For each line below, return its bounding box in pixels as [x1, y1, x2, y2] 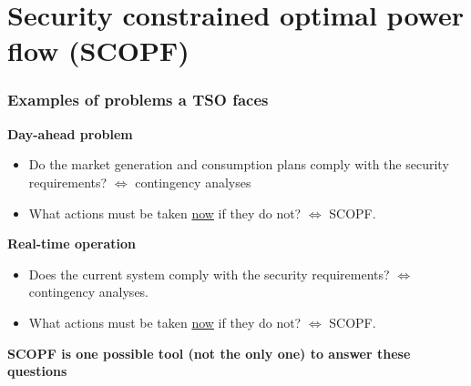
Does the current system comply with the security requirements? [28, 264, 390, 283]
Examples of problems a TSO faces [7, 88, 269, 111]
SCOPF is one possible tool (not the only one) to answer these [7, 343, 411, 362]
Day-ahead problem [7, 124, 133, 143]
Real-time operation [7, 234, 136, 253]
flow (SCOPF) [7, 32, 189, 69]
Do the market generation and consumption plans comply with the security [28, 155, 449, 174]
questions [7, 361, 67, 381]
